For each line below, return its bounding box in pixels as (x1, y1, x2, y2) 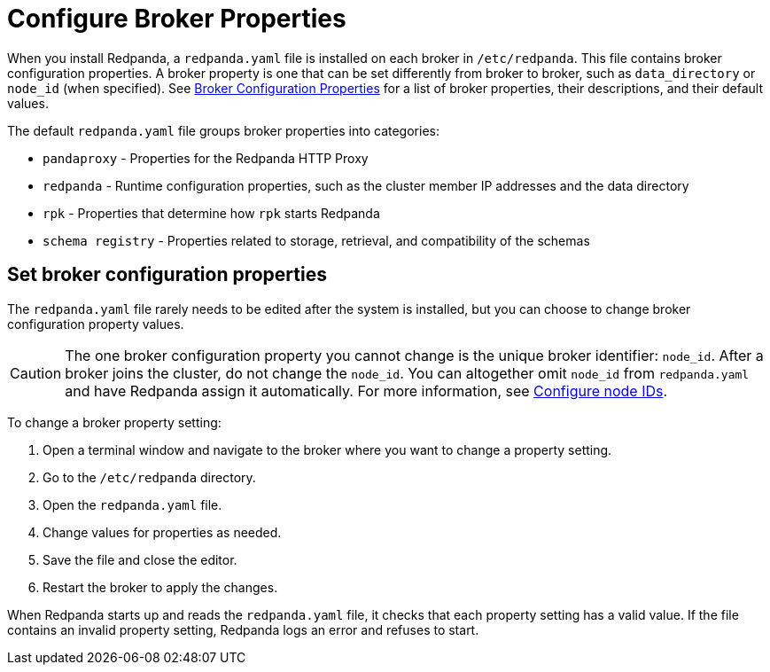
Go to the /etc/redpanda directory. (43, 469, 256, 485)
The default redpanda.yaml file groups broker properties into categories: (7, 122, 439, 138)
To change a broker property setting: (7, 414, 222, 430)
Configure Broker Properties (7, 4, 346, 34)
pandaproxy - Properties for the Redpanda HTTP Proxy (43, 150, 369, 166)
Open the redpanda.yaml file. (43, 496, 222, 512)
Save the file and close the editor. (43, 551, 237, 567)
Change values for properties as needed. (43, 524, 282, 540)
